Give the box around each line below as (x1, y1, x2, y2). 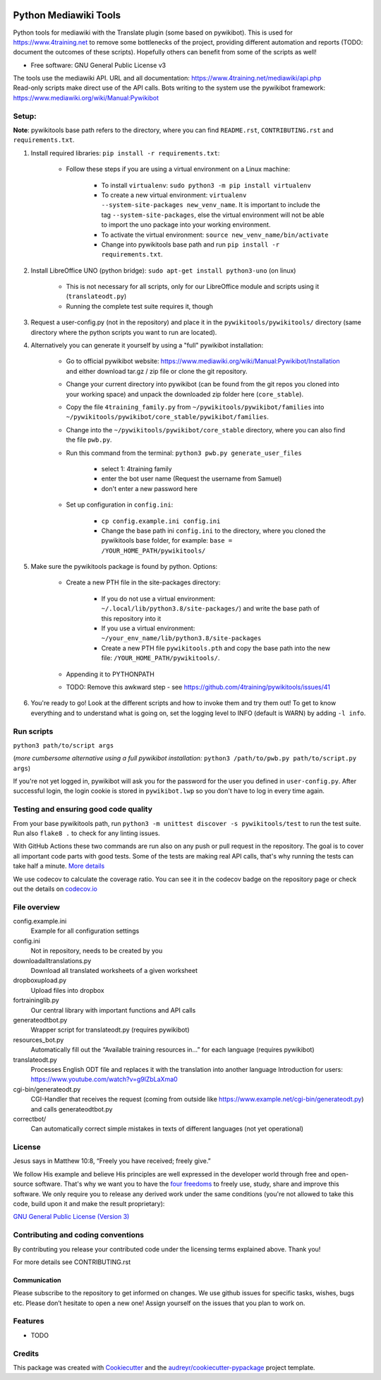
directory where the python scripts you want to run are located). (30, 328, 217, 336)
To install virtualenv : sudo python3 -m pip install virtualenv (101, 181, 312, 189)
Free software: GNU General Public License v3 (30, 61, 167, 69)
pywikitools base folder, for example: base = (101, 536, 233, 545)
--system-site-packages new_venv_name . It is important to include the (101, 201, 320, 209)
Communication (13, 1275, 61, 1284)
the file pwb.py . (66, 435, 112, 444)
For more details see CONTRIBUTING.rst (13, 1258, 131, 1266)
